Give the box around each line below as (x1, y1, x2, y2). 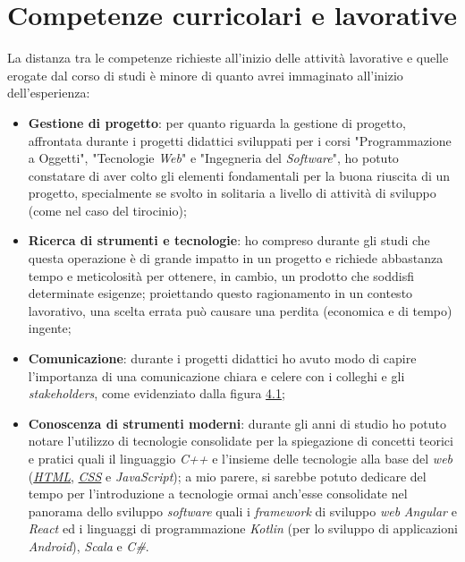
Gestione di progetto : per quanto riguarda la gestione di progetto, (28, 113, 406, 132)
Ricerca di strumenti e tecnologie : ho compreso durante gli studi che (28, 231, 430, 250)
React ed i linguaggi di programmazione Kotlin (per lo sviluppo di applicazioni (28, 519, 458, 538)
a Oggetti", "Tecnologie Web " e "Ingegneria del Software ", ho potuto (28, 149, 399, 167)
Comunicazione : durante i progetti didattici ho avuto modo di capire (28, 349, 417, 368)
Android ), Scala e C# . (28, 536, 149, 555)
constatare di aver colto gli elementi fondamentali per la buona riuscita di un (28, 166, 451, 184)
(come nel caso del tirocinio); (28, 200, 187, 219)
